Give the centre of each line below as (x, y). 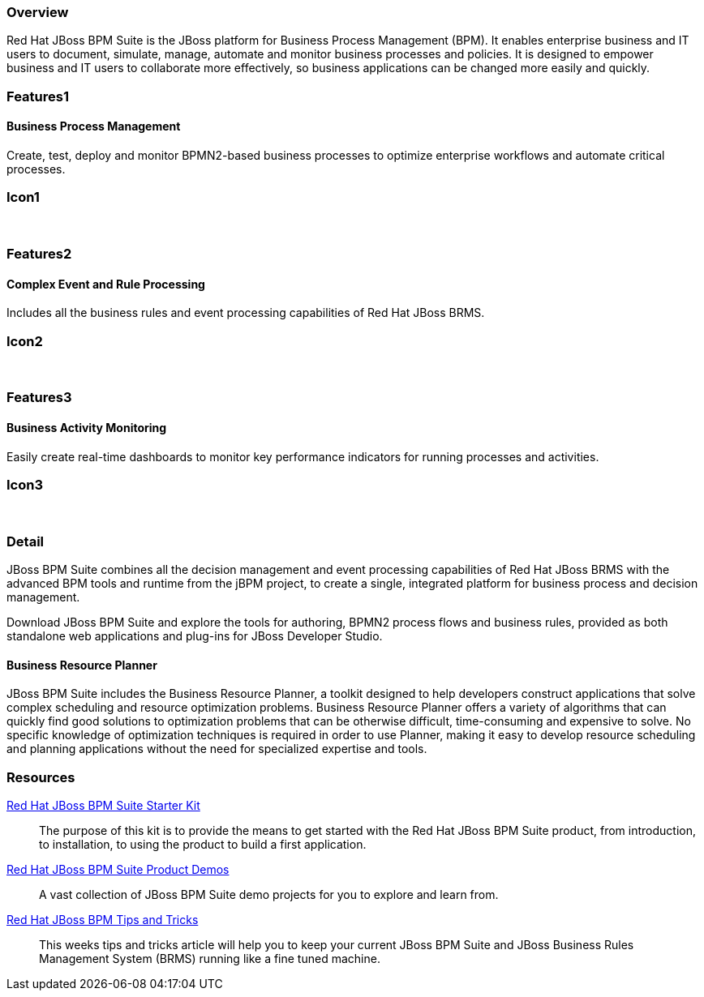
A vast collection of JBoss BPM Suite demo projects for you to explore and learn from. (269, 895)
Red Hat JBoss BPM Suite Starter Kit (103, 806)
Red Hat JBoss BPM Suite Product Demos (118, 870)
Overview (38, 12)
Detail (25, 541)
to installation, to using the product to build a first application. (203, 845)
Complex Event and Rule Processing (106, 284)
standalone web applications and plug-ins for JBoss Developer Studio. (195, 636)
